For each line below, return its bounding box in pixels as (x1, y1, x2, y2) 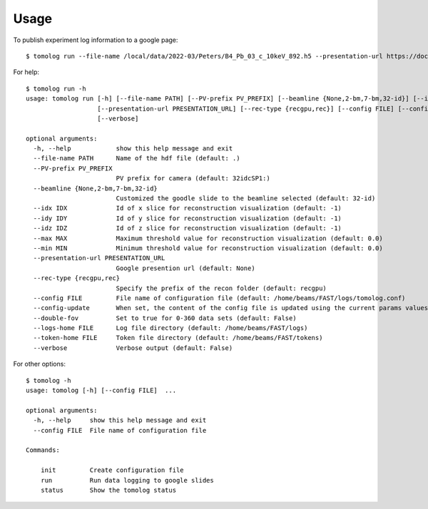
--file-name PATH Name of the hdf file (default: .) (33, 154, 240, 163)
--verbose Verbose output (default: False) (33, 344, 233, 352)
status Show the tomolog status (40, 485, 177, 494)
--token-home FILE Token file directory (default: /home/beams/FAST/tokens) (33, 334, 323, 342)
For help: (13, 68, 39, 76)
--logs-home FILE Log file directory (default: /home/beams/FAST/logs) (33, 324, 308, 332)
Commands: (26, 446, 60, 454)
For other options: (13, 360, 66, 369)
